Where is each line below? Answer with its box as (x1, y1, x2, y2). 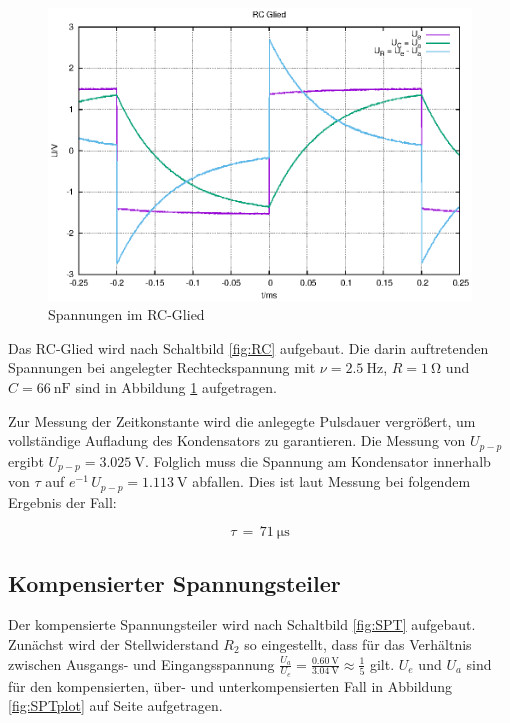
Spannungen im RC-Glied (48, 304, 205, 325)
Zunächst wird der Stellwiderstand (8, 633, 219, 654)
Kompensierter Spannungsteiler (8, 567, 341, 598)
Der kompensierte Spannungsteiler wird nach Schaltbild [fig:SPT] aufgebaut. (8, 614, 476, 635)
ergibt (8, 450, 44, 471)
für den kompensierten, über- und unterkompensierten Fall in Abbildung (8, 675, 452, 696)
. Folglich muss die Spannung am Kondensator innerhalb (144, 450, 491, 471)
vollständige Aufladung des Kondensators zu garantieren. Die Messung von (8, 430, 466, 451)
